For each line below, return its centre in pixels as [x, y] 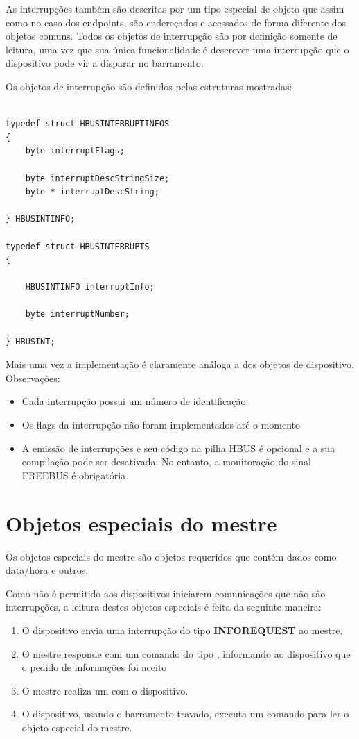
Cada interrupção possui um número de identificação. [135, 401]
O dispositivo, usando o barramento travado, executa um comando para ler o [185, 714]
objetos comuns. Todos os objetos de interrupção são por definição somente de [172, 36]
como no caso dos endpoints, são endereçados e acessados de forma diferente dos [176, 22]
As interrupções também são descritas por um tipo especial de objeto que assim [175, 8]
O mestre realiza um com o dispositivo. [105, 690]
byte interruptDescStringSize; [97, 178]
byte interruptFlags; [75, 151]
